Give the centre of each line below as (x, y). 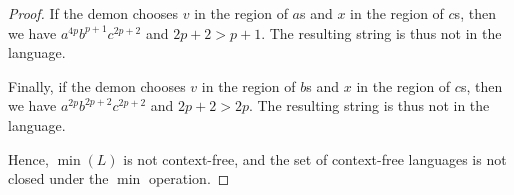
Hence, (28, 158)
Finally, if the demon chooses (97, 85)
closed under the (58, 178)
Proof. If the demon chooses (93, 13)
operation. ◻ (189, 178)
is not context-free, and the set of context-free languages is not (315, 158)
